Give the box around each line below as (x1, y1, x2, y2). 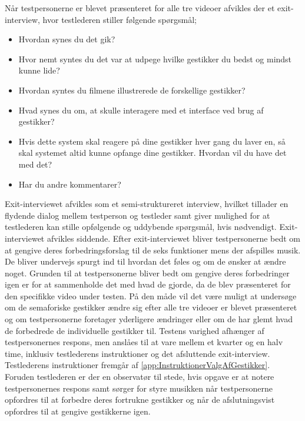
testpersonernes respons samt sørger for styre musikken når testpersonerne (5, 382, 273, 394)
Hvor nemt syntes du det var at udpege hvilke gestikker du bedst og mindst (18, 52, 292, 65)
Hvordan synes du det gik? (18, 33, 115, 45)
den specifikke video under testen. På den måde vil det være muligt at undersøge (5, 289, 297, 302)
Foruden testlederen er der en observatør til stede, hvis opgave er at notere (5, 370, 274, 383)
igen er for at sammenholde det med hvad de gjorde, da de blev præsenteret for (5, 278, 291, 290)
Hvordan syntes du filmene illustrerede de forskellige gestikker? (18, 83, 246, 96)
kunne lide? (18, 64, 60, 76)
